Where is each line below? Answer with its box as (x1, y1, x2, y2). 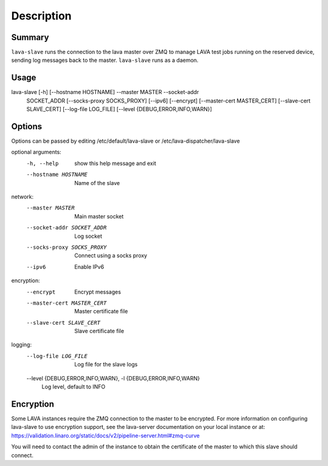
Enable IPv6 (74, 263, 104, 270)
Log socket (74, 232, 103, 240)
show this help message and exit (74, 160, 156, 167)
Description (11, 9, 72, 22)
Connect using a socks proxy (74, 252, 148, 259)
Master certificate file (74, 308, 128, 315)
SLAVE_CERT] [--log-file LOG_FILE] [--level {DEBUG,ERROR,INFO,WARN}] (26, 106, 213, 113)
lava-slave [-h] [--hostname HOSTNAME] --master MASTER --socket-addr (11, 89, 199, 96)
